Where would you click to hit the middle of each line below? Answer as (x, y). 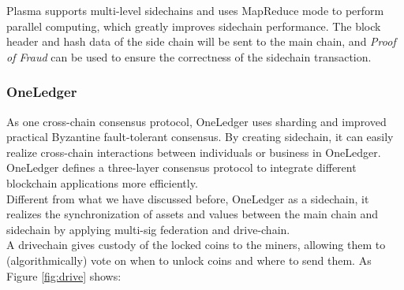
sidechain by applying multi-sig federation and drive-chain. (148, 229)
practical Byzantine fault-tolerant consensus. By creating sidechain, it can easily (200, 137)
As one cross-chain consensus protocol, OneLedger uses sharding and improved (196, 121)
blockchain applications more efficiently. (102, 182)
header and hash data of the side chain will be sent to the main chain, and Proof (201, 41)
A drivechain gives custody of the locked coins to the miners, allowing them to (196, 245)
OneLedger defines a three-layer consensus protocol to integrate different (181, 167)
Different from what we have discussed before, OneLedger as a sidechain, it (188, 198)
